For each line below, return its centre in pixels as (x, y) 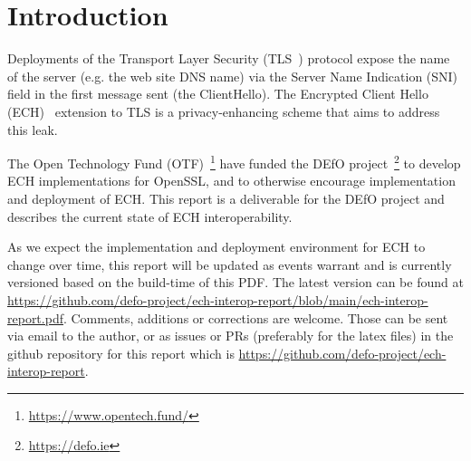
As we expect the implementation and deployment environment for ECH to (216, 247)
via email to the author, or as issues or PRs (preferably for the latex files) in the (231, 336)
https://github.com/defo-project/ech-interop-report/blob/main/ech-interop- (218, 299)
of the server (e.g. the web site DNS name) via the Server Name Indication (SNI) (233, 76)
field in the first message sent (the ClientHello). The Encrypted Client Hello (218, 94)
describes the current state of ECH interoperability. (150, 216)
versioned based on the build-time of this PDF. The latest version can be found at (235, 282)
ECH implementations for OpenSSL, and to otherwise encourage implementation (231, 181)
